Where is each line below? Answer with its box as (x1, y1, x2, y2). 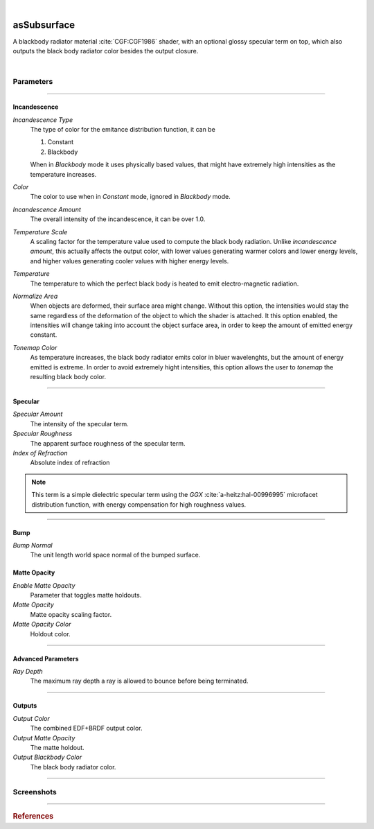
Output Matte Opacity (12, 733, 75, 742)
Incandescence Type (12, 115, 73, 124)
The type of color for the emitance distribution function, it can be (30, 125, 216, 134)
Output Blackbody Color (12, 753, 82, 762)
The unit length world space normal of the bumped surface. (30, 551, 201, 559)
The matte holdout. (30, 744, 84, 751)
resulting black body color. (30, 373, 107, 381)
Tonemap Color (12, 343, 57, 351)
